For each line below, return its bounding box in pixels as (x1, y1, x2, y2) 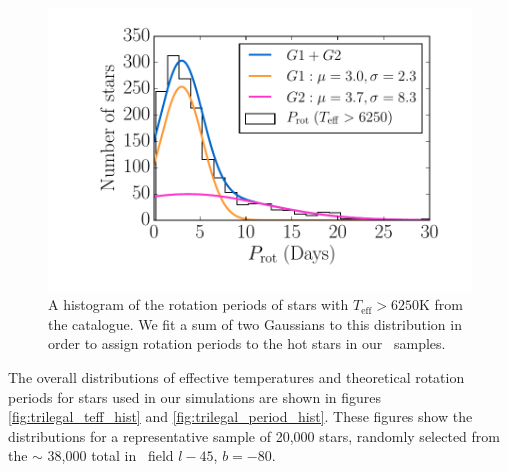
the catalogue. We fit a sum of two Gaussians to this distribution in (48, 313, 462, 334)
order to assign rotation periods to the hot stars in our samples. (48, 333, 446, 354)
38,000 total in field (47, 445, 174, 466)
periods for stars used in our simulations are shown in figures (8, 386, 382, 407)
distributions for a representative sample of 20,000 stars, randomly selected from (8, 425, 500, 446)
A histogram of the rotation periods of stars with (48, 294, 349, 315)
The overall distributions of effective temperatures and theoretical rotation (8, 367, 465, 388)
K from (418, 294, 463, 315)
